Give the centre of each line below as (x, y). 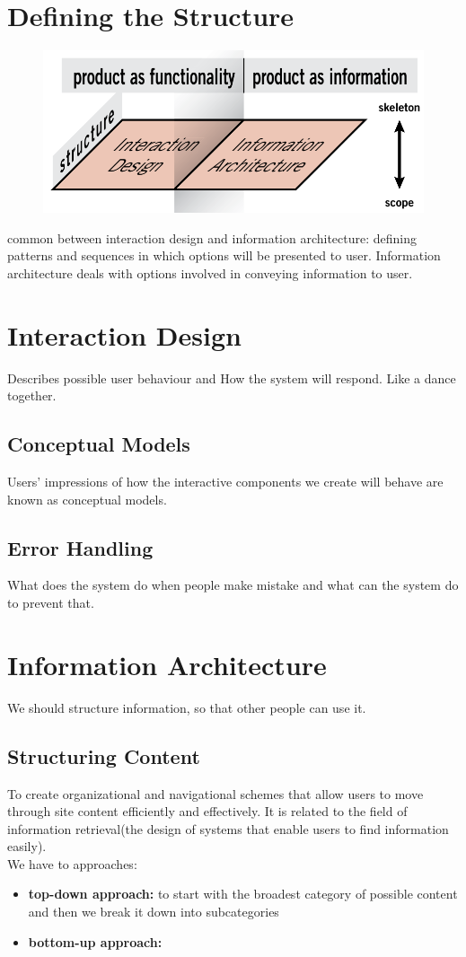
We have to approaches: (72, 863)
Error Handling (80, 547)
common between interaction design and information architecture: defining (212, 237)
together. (32, 395)
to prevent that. (51, 602)
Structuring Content (104, 755)
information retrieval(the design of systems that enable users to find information (228, 828)
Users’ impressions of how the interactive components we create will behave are (225, 481)
